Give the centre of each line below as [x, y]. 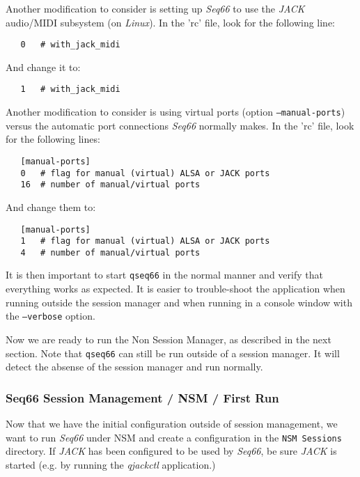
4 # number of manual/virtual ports [110, 252]
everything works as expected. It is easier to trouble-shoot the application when [175, 289]
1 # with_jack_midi [70, 89]
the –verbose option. [50, 316]
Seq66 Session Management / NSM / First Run [142, 397]
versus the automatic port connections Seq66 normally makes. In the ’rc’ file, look [180, 125]
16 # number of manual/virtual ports [110, 185]
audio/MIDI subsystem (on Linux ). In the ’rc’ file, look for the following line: [171, 22]
